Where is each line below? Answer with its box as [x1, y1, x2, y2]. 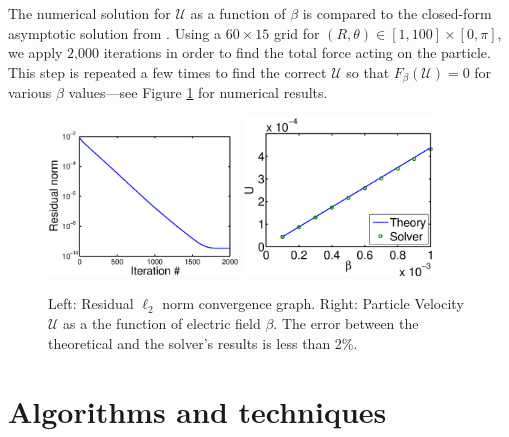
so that [346, 61, 390, 82]
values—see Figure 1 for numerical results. [68, 82, 328, 103]
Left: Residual [48, 293, 134, 314]
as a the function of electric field [63, 312, 261, 333]
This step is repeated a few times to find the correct [8, 61, 327, 82]
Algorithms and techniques [8, 391, 387, 432]
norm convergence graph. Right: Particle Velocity [162, 293, 464, 314]
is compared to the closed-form [302, 3, 492, 23]
